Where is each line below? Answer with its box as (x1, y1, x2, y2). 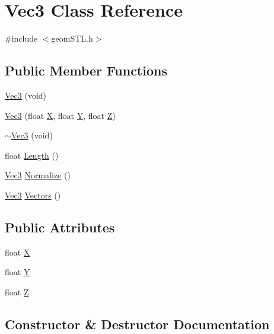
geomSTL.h (51, 32, 93, 45)
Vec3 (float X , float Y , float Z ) (5, 109, 116, 121)
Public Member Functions (5, 61, 167, 80)
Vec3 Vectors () (5, 188, 61, 201)
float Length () (5, 149, 59, 161)
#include (5, 32, 38, 45)
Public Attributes (5, 218, 115, 236)
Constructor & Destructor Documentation (5, 314, 270, 333)
